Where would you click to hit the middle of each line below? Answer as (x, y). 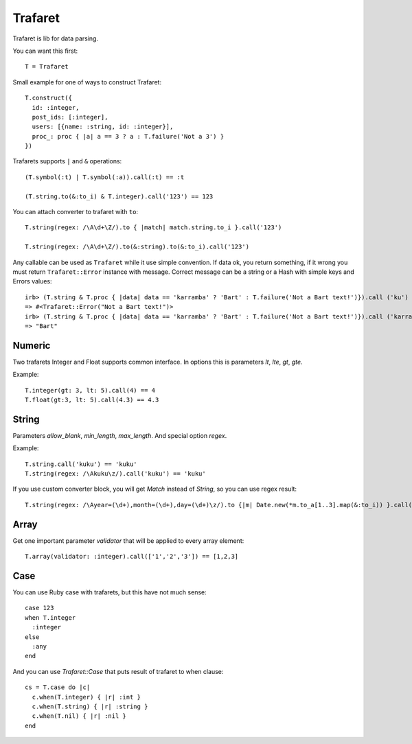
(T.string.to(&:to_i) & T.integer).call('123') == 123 (119, 196)
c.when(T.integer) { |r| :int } (86, 697)
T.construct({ (48, 98)
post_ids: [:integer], (70, 117)
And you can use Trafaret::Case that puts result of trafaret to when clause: (118, 671)
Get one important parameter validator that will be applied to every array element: (128, 540)
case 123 (39, 608)
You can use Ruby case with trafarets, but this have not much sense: (110, 592)
